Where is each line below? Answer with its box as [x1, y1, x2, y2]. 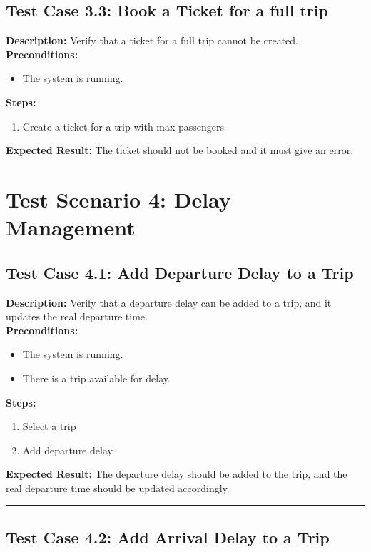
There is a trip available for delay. [22, 370, 171, 385]
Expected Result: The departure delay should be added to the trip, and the [6, 466, 347, 481]
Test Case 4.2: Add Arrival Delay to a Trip [6, 526, 330, 548]
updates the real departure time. [6, 309, 148, 324]
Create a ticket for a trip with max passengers [22, 118, 225, 133]
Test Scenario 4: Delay [6, 184, 231, 213]
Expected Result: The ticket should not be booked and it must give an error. [6, 143, 354, 158]
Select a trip [22, 419, 76, 434]
